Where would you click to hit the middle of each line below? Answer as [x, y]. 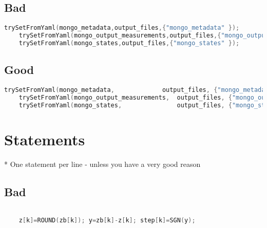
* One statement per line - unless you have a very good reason [102, 164]
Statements [45, 139]
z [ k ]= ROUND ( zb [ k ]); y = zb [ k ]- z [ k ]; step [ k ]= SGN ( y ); [107, 221]
